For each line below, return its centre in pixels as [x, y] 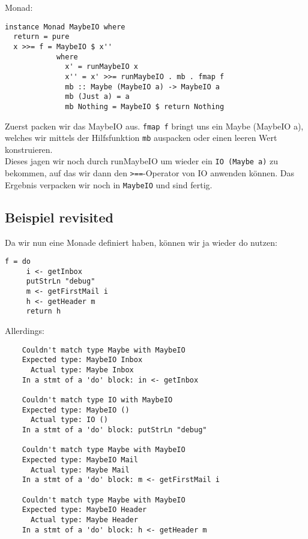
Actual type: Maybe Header [84, 520]
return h [44, 311]
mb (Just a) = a [97, 97]
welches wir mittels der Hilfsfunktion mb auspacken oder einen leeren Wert [141, 138]
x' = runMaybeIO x [101, 67]
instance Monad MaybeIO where [65, 27]
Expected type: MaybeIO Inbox [82, 360]
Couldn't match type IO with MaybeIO [97, 400]
